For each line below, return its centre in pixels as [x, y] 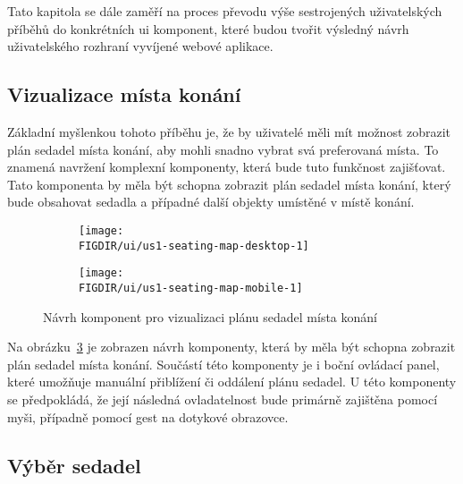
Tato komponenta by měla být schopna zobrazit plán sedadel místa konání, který [229, 184]
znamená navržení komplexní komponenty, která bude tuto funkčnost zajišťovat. [227, 167]
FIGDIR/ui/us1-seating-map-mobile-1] [191, 288]
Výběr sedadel [74, 465]
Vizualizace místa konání [124, 94]
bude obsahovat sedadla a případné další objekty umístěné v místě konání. [211, 202]
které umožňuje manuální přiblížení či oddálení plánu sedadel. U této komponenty [232, 382]
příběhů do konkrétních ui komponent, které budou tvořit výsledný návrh [208, 28]
